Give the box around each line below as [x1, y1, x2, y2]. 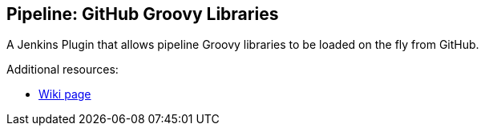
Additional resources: [6, 62, 119, 77]
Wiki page [38, 87, 91, 102]
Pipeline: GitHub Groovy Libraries [6, 4, 279, 24]
